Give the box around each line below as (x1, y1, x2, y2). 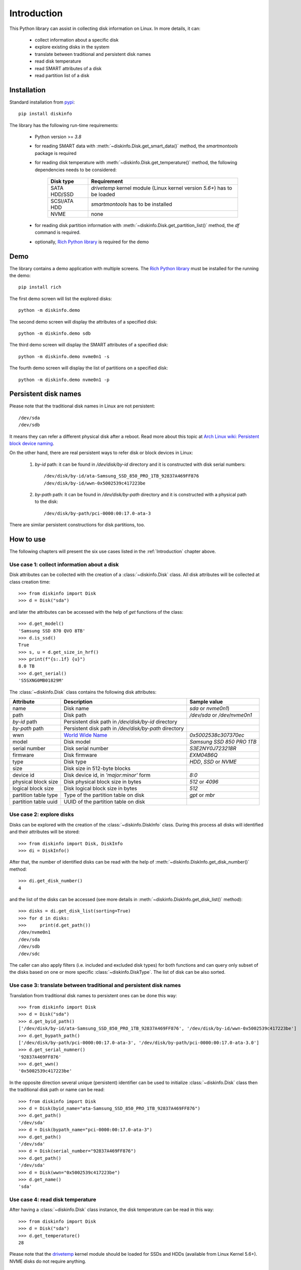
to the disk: (35, 498, 58, 505)
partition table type (12, 791, 58, 799)
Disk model (63, 738, 91, 745)
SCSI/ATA (50, 197, 74, 204)
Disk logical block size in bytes (63, 785, 137, 792)
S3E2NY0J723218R (189, 745, 237, 752)
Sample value (189, 698, 223, 706)
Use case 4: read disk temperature (9, 1196, 96, 1203)
